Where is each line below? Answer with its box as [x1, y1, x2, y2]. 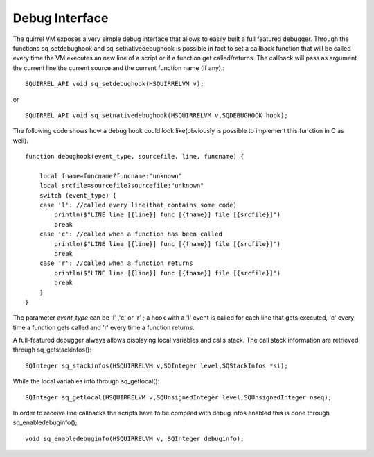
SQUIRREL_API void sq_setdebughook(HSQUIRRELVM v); [25, 80, 204, 88]
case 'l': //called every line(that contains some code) [39, 201, 237, 209]
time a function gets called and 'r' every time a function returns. [12, 323, 195, 331]
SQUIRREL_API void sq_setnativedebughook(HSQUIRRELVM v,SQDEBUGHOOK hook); [25, 111, 288, 119]
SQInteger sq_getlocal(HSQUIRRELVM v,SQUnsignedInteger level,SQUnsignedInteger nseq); [25, 393, 332, 402]
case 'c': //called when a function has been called [39, 230, 223, 239]
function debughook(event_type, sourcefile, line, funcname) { [25, 153, 244, 161]
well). [12, 136, 29, 145]
